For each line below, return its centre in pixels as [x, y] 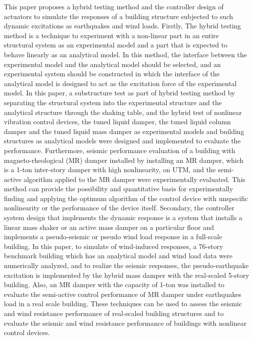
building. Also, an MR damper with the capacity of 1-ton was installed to [114, 284]
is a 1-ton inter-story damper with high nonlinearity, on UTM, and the [110, 169]
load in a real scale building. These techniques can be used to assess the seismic [123, 304]
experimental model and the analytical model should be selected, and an [112, 64]
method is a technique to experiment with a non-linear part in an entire [112, 35]
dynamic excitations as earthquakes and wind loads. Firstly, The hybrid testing [123, 26]
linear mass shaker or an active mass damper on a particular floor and [109, 227]
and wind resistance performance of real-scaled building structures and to [114, 313]
